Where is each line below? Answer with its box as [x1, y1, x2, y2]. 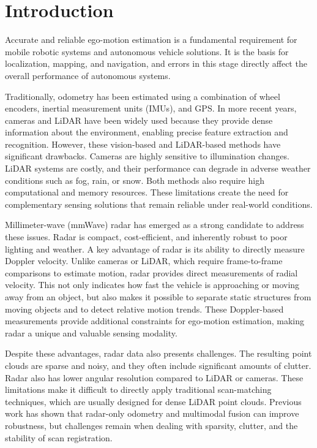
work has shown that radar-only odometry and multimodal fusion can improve [5, 407, 299, 420]
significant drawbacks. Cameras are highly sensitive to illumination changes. [5, 150, 289, 162]
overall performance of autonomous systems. [5, 69, 171, 82]
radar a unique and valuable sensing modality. [5, 326, 177, 339]
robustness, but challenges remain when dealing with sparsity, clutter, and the [5, 419, 298, 431]
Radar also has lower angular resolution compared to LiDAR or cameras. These [5, 371, 304, 384]
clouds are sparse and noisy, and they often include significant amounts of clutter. [5, 359, 311, 371]
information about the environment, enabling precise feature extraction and [5, 126, 288, 139]
